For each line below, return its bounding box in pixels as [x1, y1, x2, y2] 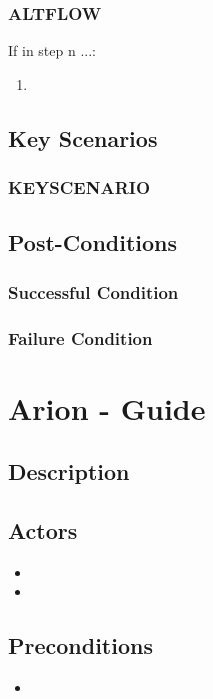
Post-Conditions [8, 227, 178, 258]
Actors [8, 515, 78, 546]
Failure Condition [8, 325, 153, 350]
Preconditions [8, 630, 153, 661]
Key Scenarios [8, 122, 158, 153]
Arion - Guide [8, 387, 206, 428]
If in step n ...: [8, 40, 96, 61]
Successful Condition [8, 279, 179, 304]
